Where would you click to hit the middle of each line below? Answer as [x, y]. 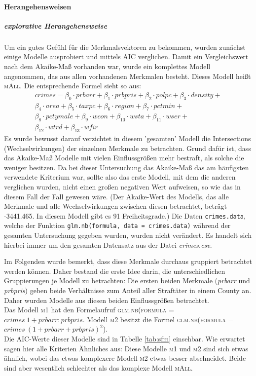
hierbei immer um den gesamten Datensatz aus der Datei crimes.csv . [108, 244]
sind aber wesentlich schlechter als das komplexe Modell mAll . [98, 367]
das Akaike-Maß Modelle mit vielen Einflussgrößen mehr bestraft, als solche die [124, 158]
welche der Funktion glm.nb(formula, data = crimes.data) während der [117, 225]
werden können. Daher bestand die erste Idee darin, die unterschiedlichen [115, 271]
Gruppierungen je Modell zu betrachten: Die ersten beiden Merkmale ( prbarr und [127, 281]
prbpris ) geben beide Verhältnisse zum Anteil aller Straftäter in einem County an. [128, 290]
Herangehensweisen [38, 6]
